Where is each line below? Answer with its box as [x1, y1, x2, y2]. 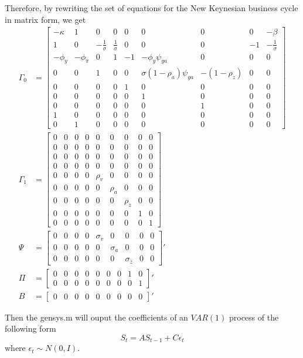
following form [5, 322, 56, 335]
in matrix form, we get [5, 13, 86, 25]
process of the [229, 311, 279, 323]
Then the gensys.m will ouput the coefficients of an [5, 311, 188, 323]
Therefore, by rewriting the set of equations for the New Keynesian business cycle [5, 2, 298, 13]
